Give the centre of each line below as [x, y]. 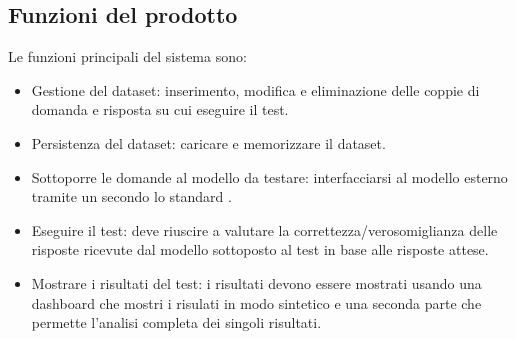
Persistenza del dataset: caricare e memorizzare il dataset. [208, 142]
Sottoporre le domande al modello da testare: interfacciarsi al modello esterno [269, 176]
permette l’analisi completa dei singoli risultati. [176, 322]
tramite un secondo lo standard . [131, 196]
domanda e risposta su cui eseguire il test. [160, 109]
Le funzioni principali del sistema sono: [127, 56]
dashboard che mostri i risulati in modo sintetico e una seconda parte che [256, 302]
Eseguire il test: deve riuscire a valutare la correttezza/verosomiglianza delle [264, 229]
